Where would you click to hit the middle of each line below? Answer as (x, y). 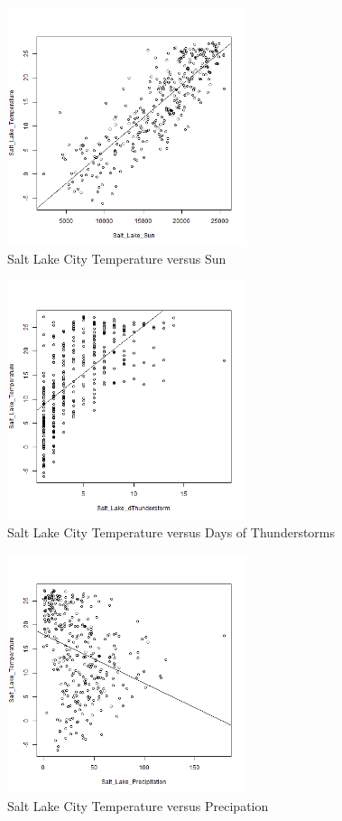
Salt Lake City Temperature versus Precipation (138, 805)
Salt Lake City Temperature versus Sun (117, 259)
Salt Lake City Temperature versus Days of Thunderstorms (171, 532)
